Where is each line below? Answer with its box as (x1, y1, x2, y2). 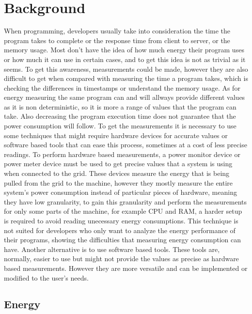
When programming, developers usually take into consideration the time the (4, 26, 231, 36)
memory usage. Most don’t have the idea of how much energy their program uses (4, 45, 244, 55)
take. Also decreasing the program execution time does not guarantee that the (4, 111, 236, 121)
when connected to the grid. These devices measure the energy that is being (4, 168, 230, 178)
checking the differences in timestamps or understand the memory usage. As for (4, 82, 240, 93)
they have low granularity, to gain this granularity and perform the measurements (4, 196, 247, 206)
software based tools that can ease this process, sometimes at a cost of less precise (4, 140, 247, 150)
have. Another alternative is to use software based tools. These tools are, (4, 244, 220, 254)
